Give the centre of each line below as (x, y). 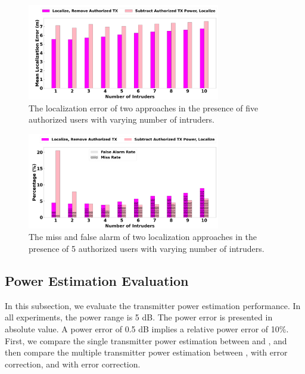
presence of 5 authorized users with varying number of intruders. (147, 248)
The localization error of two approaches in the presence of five (144, 107)
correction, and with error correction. (73, 364)
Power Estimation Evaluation (97, 280)
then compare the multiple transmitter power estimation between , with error (146, 352)
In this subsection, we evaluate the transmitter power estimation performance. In (153, 305)
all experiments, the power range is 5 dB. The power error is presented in (139, 317)
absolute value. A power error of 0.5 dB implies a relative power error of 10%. (147, 328)
